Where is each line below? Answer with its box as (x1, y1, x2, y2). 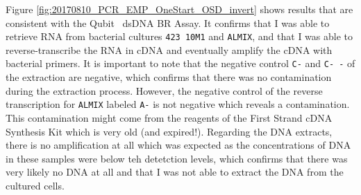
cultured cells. (6, 178, 65, 192)
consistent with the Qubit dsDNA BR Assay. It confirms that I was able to (6, 15, 330, 30)
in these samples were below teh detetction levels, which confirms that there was (6, 151, 348, 165)
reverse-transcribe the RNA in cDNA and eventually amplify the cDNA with (6, 42, 333, 57)
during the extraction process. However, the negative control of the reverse (6, 83, 323, 98)
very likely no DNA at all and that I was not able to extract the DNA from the (6, 165, 344, 179)
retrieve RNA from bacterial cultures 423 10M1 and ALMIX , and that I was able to (6, 29, 353, 44)
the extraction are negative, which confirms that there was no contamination (6, 70, 332, 84)
